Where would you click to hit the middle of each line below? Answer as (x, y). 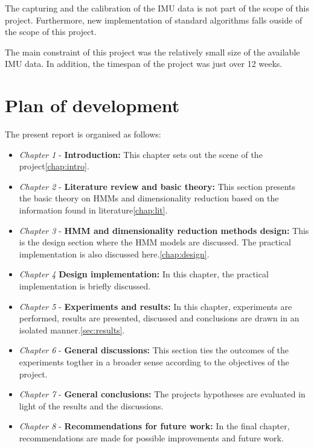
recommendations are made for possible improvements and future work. (151, 437)
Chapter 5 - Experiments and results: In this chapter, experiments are (155, 306)
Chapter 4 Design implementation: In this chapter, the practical (144, 274)
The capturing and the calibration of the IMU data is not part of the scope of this (157, 8)
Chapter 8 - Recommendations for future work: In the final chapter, (154, 426)
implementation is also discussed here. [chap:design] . (114, 254)
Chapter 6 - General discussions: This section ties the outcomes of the (154, 350)
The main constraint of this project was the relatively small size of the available (152, 52)
